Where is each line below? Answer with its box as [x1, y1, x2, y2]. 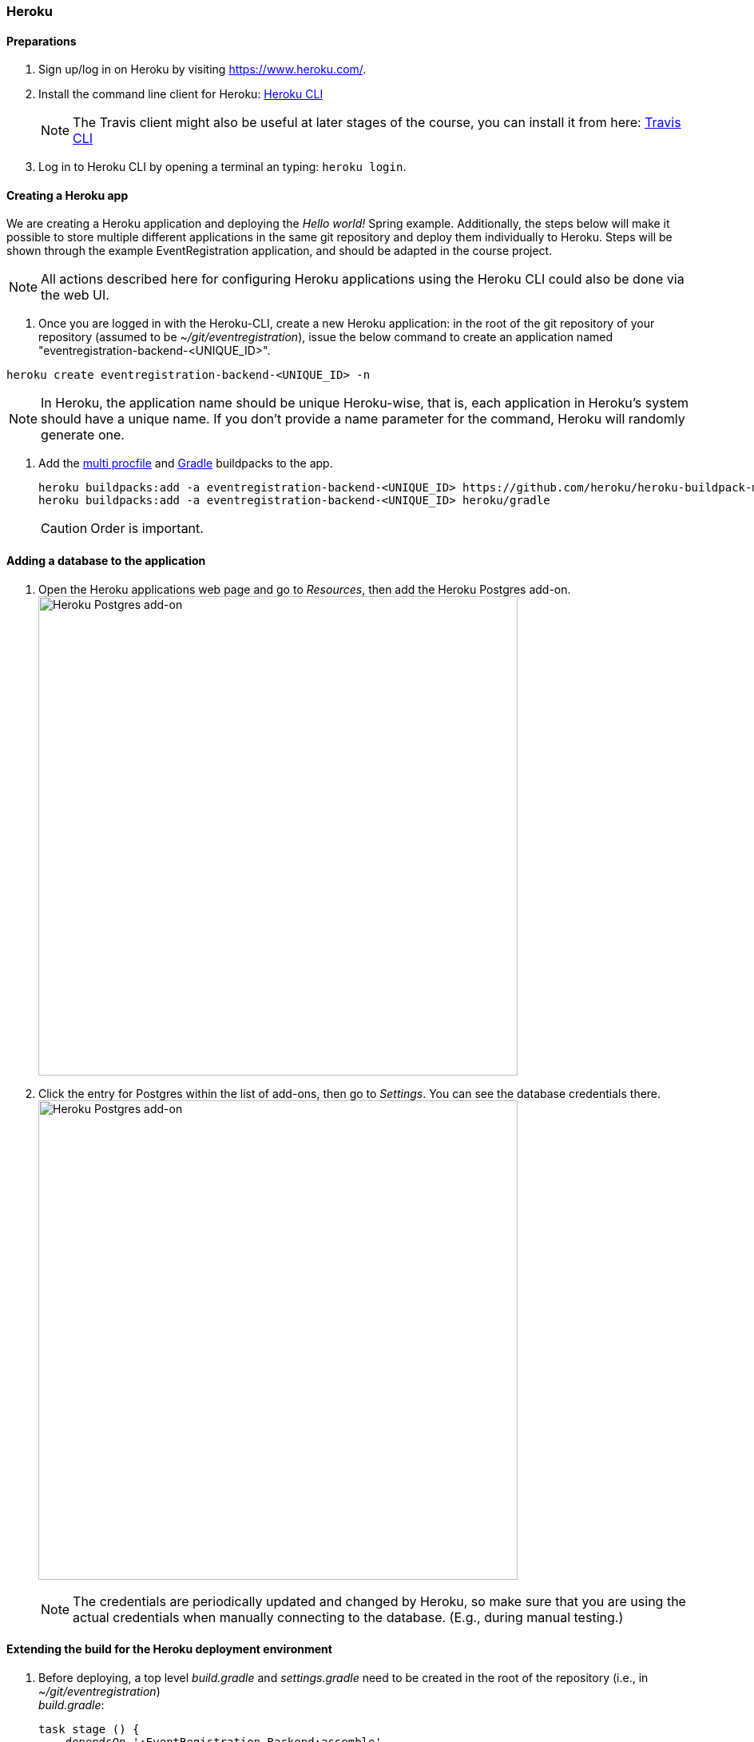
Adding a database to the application [6, 554, 206, 568]
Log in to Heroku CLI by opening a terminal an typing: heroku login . [38, 160, 407, 174]
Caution [41, 520, 88, 537]
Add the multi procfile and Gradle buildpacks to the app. [38, 456, 333, 471]
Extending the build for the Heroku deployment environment [6, 1642, 332, 1656]
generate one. [41, 427, 125, 443]
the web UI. [41, 287, 109, 304]
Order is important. [90, 520, 204, 537]
